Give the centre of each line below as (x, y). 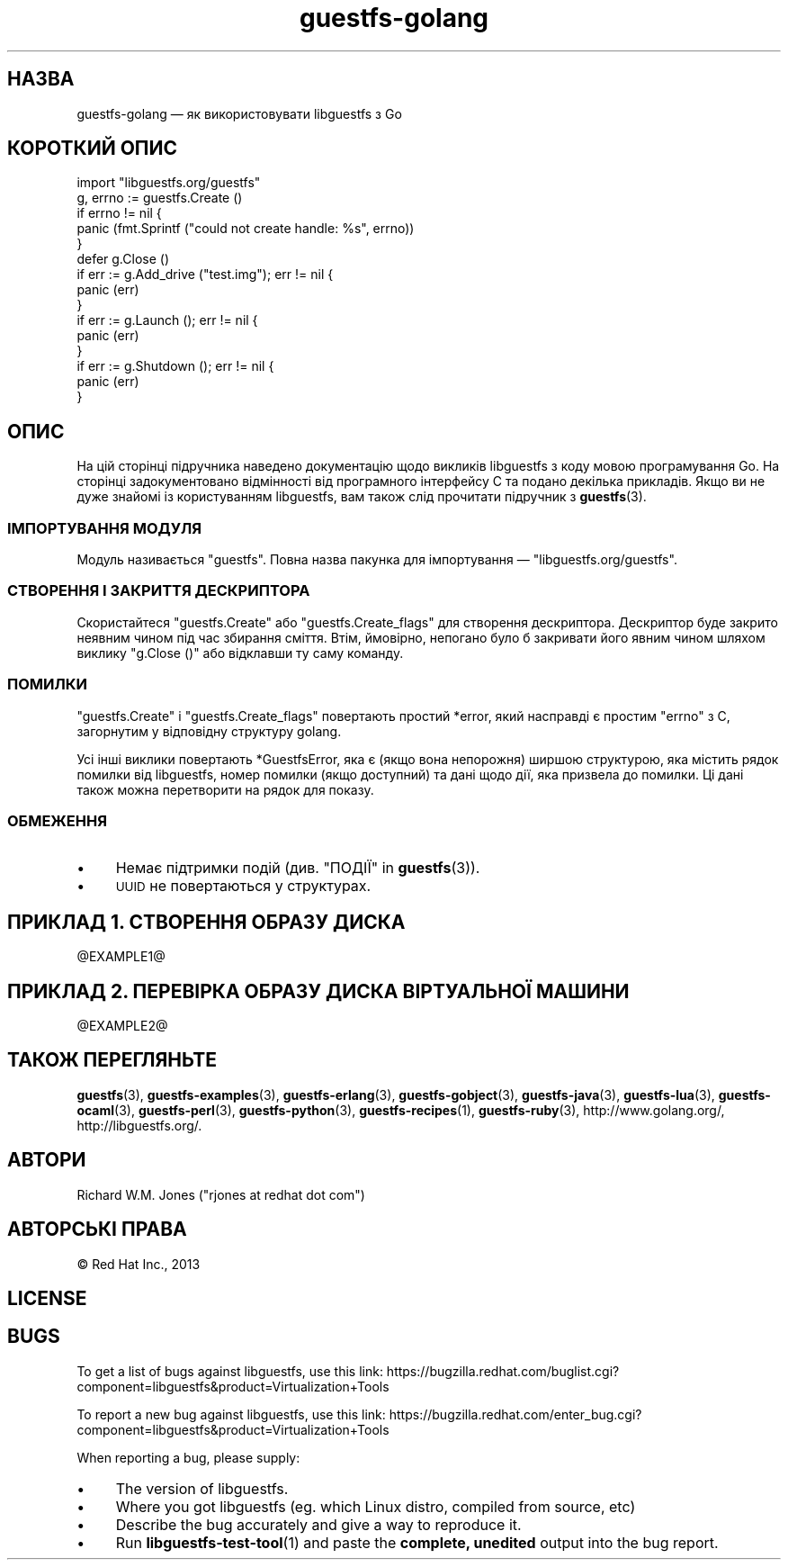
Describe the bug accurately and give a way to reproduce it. (318, 1524)
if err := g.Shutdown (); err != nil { (175, 366)
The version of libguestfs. (202, 1488)
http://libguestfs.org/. (139, 1125)
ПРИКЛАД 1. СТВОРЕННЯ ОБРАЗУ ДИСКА (206, 922)
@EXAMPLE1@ (121, 957)
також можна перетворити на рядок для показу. (225, 789)
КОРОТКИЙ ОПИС (93, 149)
